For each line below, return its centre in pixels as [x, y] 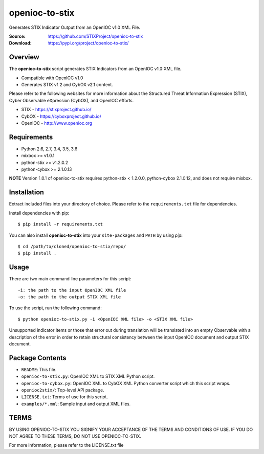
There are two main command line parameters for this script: [70, 279]
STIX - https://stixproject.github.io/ [56, 110]
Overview [24, 57]
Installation [26, 193]
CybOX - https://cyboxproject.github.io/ [61, 116]
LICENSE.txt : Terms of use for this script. [65, 397]
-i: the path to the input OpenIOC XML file [72, 290]
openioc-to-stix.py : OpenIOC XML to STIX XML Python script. [88, 376]
